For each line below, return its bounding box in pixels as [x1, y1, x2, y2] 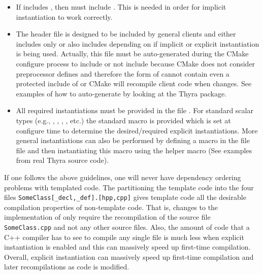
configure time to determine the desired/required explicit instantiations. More [16, 125, 258, 135]
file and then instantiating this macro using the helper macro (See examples [16, 145, 252, 155]
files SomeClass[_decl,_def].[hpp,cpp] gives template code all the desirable [4, 192, 246, 202]
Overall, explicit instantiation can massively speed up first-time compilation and [4, 251, 254, 262]
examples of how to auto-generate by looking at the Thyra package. [16, 88, 227, 98]
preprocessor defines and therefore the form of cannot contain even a [16, 68, 229, 79]
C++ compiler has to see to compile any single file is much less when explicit [4, 231, 244, 242]
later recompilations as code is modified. [4, 261, 129, 272]
